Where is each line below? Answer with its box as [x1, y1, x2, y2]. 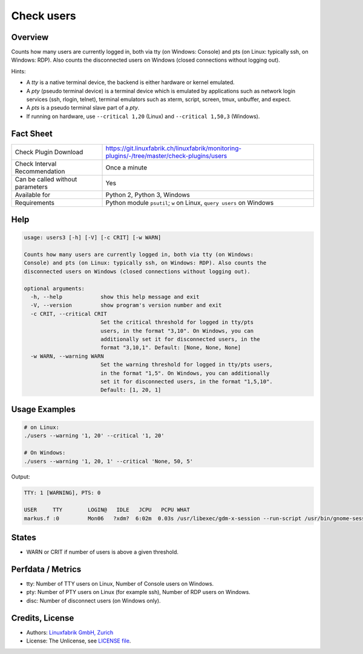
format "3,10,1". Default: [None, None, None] [100, 344, 241, 351]
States [11, 532, 36, 543]
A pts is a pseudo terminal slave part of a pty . [26, 104, 140, 111]
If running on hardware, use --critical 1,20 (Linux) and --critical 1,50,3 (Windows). [26, 113, 260, 120]
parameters [15, 182, 48, 191]
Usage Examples [11, 404, 76, 414]
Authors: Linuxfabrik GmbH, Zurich [26, 629, 114, 636]
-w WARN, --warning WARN [30, 353, 104, 359]
